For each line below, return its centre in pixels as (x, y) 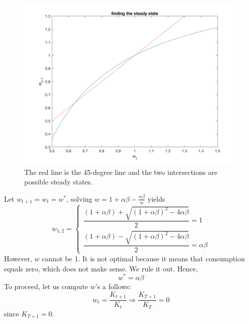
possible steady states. (58, 182)
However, (18, 258)
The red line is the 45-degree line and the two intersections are (121, 172)
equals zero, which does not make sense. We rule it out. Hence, (101, 268)
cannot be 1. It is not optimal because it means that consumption (143, 258)
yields (156, 198)
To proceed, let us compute (46, 286)
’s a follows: (113, 286)
